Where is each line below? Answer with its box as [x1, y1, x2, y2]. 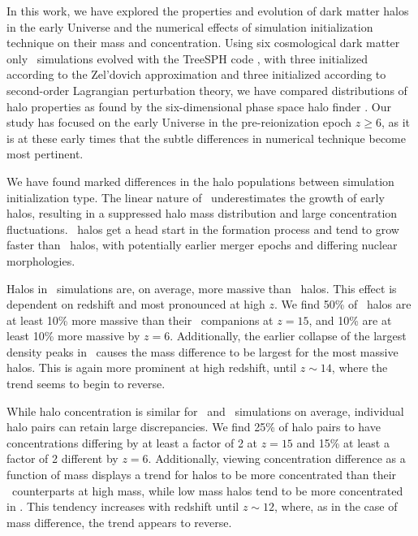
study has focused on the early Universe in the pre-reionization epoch [6, 114, 352, 131]
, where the [331, 359, 388, 376]
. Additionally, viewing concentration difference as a [148, 450, 406, 467]
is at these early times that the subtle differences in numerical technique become [6, 129, 406, 146]
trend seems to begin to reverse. [6, 375, 166, 392]
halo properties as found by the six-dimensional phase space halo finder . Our [6, 97, 391, 115]
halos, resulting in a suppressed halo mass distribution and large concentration [6, 205, 398, 222]
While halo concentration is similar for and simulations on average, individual [6, 402, 404, 419]
